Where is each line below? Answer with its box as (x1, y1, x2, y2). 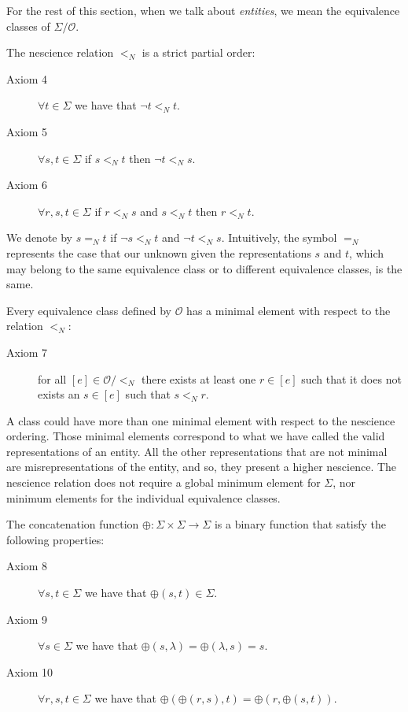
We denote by (6, 229, 72, 246)
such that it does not (301, 370, 402, 387)
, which (349, 244, 384, 261)
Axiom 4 (6, 70, 48, 87)
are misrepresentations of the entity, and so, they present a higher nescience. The (6, 458, 397, 475)
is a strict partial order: (142, 44, 255, 61)
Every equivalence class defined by (6, 302, 171, 318)
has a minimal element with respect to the (186, 302, 391, 318)
